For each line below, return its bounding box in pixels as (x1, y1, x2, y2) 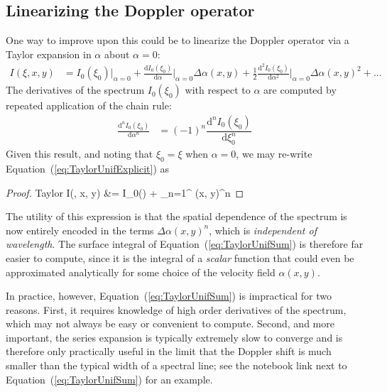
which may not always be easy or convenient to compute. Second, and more (6, 316, 334, 331)
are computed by (263, 82, 337, 97)
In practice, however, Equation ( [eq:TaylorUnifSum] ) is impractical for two (6, 288, 332, 303)
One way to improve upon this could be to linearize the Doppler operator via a (6, 33, 349, 48)
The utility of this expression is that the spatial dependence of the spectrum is (6, 209, 347, 224)
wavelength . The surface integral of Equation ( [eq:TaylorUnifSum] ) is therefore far (6, 236, 364, 251)
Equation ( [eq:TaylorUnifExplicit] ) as (6, 160, 170, 175)
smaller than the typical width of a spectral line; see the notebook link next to (6, 358, 347, 373)
